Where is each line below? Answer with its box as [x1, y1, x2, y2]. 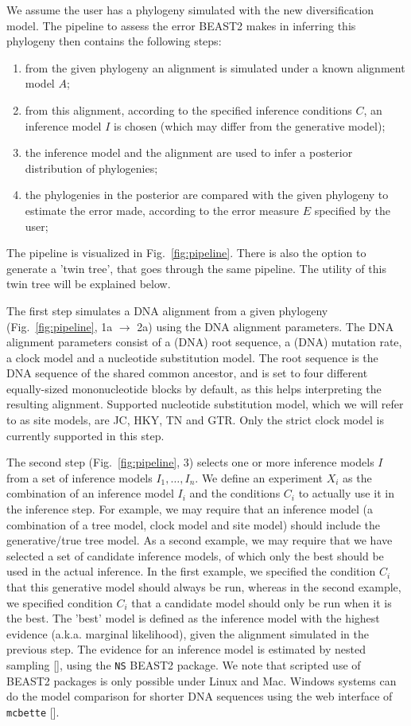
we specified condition [6, 594, 113, 611]
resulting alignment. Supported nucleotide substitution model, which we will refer [6, 396, 404, 412]
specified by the [314, 201, 391, 218]
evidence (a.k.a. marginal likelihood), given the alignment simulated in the [6, 625, 369, 642]
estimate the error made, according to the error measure [25, 201, 299, 218]
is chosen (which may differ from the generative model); [114, 117, 386, 134]
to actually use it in [298, 485, 394, 502]
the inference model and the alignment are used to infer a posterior [25, 144, 353, 161]
